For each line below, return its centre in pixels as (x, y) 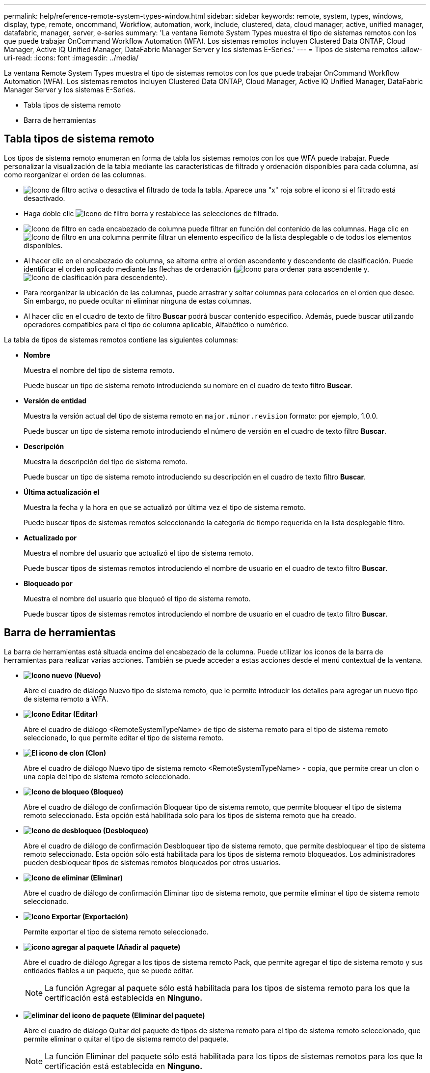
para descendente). (136, 277)
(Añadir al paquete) (148, 947)
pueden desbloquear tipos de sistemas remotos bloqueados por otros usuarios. (152, 862)
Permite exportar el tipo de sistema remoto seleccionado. (116, 932)
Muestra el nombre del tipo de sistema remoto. (99, 370)
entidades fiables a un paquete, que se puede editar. (109, 970)
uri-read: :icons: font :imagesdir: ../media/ (71, 58)
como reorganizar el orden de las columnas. (75, 174)
